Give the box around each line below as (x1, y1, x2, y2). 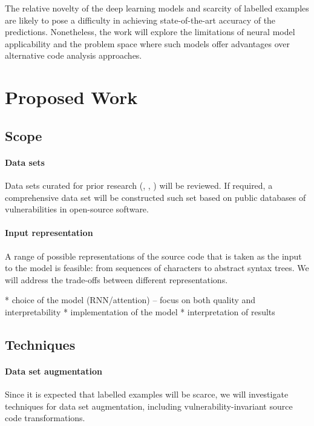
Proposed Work (5, 85, 138, 110)
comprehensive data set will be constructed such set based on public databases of (5, 191, 306, 203)
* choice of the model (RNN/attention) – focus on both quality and (5, 293, 256, 306)
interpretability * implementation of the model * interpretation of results (5, 305, 275, 318)
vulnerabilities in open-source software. (5, 203, 149, 215)
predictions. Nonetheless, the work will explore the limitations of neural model (5, 25, 295, 38)
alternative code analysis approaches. (5, 49, 142, 62)
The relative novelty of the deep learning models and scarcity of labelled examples (5, 2, 309, 14)
